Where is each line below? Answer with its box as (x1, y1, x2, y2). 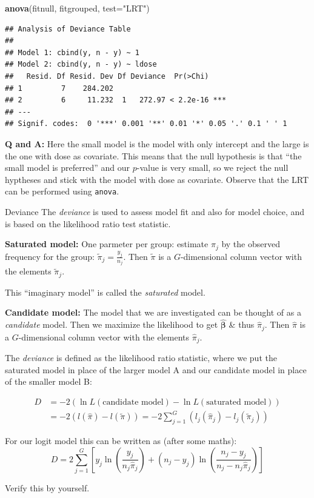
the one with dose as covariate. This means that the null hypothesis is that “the (5, 149, 302, 162)
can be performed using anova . (5, 185, 119, 198)
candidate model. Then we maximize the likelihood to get (5, 318, 218, 331)
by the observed (221, 237, 280, 250)
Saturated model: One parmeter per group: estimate (5, 237, 209, 250)
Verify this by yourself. (5, 482, 90, 494)
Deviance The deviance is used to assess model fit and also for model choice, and (5, 205, 305, 217)
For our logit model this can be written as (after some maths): (5, 434, 237, 447)
